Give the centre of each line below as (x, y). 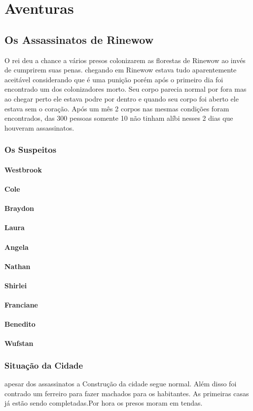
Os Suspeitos (31, 150)
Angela (17, 247)
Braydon (19, 208)
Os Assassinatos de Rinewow (79, 39)
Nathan (18, 266)
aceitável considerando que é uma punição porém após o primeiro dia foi (114, 79)
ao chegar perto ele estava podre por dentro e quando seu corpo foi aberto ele (122, 98)
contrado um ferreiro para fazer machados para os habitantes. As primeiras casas (127, 393)
